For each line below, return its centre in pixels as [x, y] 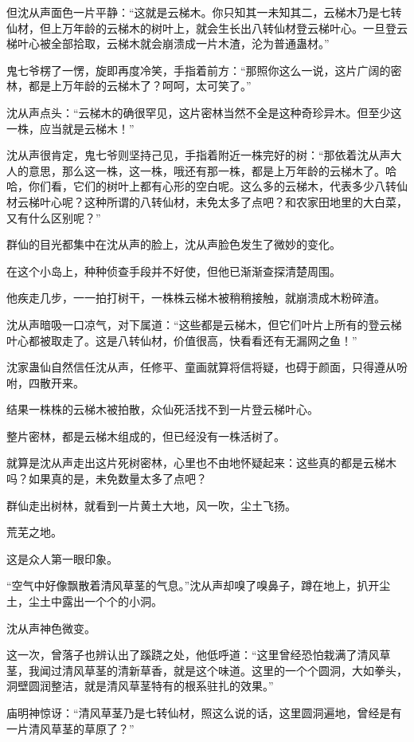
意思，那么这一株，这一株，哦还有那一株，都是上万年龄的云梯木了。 [207, 170]
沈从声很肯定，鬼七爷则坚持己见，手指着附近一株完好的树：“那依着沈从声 [199, 155]
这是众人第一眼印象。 [62, 558]
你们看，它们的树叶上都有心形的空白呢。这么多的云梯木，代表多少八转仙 [218, 186]
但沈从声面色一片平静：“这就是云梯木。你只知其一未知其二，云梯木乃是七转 [204, 12]
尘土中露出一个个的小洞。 [95, 601]
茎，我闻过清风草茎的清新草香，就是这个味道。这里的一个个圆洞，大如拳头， [207, 670]
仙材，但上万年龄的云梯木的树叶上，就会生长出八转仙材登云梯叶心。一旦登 [201, 27]
